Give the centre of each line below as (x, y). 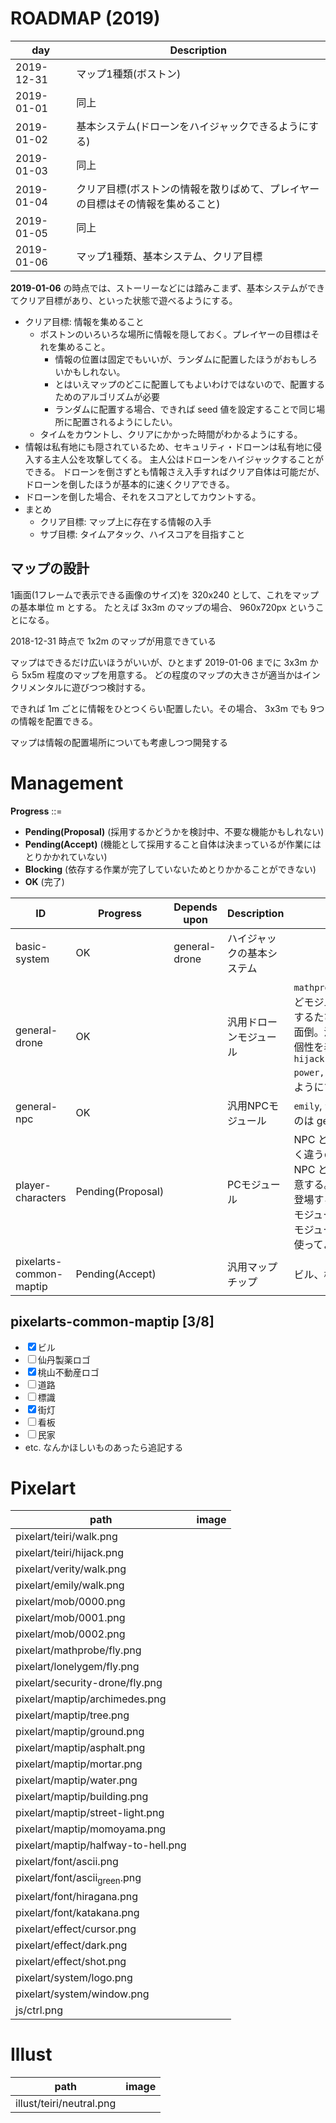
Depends (195, 907)
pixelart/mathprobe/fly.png (78, 1650)
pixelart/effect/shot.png (71, 1961)
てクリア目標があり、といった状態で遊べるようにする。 (124, 300)
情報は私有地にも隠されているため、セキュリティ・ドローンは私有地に (168, 446)
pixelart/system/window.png (82, 1994)
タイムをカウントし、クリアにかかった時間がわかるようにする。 (171, 434)
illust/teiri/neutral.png (66, 2103)
